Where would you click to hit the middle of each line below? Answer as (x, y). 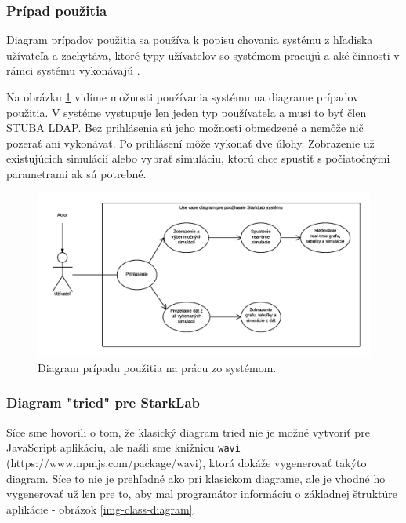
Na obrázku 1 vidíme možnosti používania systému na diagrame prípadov (183, 97)
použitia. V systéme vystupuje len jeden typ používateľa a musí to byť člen (187, 112)
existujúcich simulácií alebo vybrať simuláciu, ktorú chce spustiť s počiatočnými (198, 158)
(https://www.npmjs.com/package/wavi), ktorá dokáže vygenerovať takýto (187, 462)
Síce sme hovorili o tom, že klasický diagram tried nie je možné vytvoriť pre (188, 432)
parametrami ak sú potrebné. (76, 173)
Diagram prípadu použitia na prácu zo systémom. (157, 367)
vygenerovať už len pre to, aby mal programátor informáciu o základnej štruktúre (202, 494)
